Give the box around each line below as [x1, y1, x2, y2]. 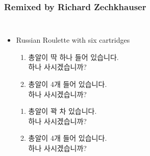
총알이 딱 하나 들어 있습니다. [28, 51, 119, 62]
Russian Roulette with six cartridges [16, 35, 130, 45]
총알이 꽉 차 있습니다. [28, 106, 97, 116]
